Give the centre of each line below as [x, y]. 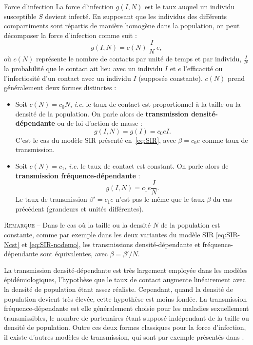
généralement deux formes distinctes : [60, 87]
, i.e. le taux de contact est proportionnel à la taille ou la [156, 104]
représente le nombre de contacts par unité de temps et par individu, [139, 59]
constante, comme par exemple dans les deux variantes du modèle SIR [109, 235]
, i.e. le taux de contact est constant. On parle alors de [146, 166]
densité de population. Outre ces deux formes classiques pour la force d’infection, [125, 327]
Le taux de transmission [51, 199]
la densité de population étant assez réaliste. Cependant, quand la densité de [118, 289]
